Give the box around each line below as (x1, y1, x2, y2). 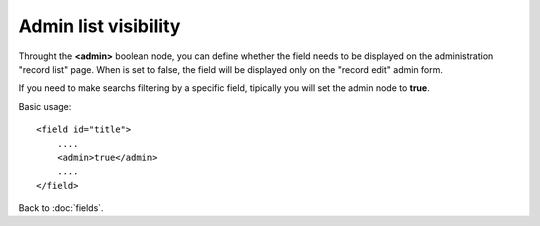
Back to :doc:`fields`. (18, 202, 104, 214)
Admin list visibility (18, 15, 181, 37)
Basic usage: (18, 100, 72, 112)
